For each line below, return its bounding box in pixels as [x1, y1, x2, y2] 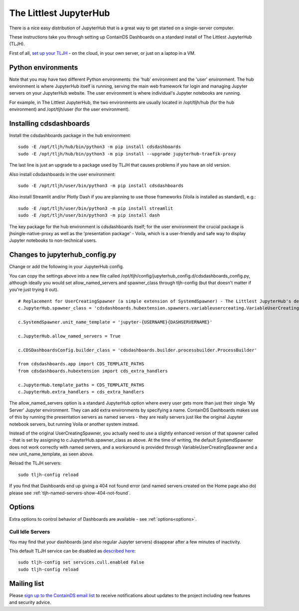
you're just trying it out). [9, 287, 59, 293]
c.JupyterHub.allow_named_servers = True [18, 333, 121, 339]
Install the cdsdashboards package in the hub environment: [9, 133, 132, 139]
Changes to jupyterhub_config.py [9, 251, 117, 259]
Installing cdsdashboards [9, 120, 90, 128]
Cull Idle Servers [9, 528, 50, 535]
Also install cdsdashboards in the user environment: [9, 171, 116, 177]
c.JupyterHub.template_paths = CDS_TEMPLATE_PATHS [18, 382, 145, 388]
